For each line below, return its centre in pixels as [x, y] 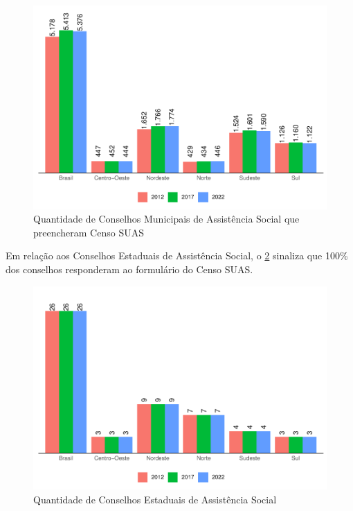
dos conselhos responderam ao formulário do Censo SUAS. [129, 269]
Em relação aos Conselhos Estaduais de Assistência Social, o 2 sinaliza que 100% [177, 255]
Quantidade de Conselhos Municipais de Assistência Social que [166, 219]
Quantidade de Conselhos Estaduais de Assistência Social [155, 499]
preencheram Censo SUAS [89, 232]
